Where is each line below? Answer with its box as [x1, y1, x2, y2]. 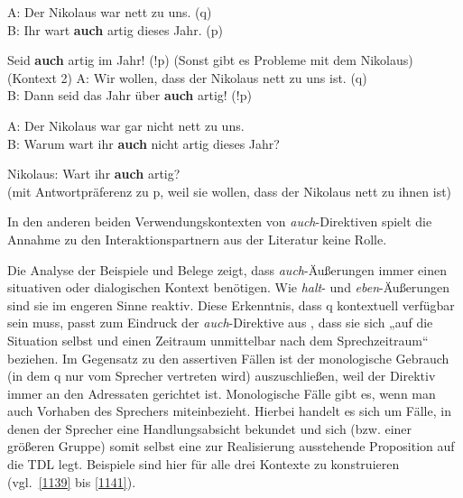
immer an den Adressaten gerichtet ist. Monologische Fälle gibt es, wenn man [7, 383, 436, 402]
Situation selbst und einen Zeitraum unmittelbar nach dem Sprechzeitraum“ [7, 330, 429, 349]
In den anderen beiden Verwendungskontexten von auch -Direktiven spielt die [7, 212, 432, 231]
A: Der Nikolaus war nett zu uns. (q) [7, 3, 212, 21]
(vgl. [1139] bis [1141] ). [7, 472, 136, 491]
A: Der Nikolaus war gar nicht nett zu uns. [7, 115, 245, 134]
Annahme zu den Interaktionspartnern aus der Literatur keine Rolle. [7, 229, 387, 248]
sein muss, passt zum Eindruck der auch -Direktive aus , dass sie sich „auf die [7, 313, 433, 332]
